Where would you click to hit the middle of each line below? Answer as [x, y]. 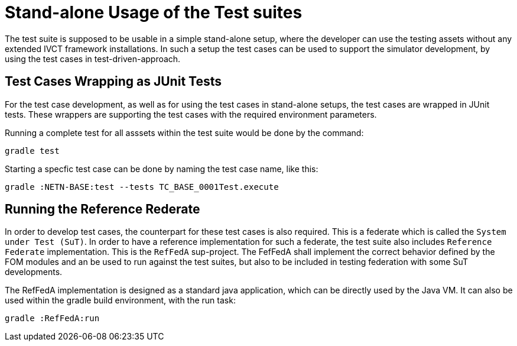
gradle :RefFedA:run [52, 318]
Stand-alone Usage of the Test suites [154, 12]
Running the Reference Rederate [103, 209]
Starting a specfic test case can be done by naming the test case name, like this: [162, 169]
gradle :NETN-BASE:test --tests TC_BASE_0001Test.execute [142, 187]
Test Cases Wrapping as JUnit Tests [113, 82]
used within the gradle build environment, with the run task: [120, 300]
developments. [34, 272]
